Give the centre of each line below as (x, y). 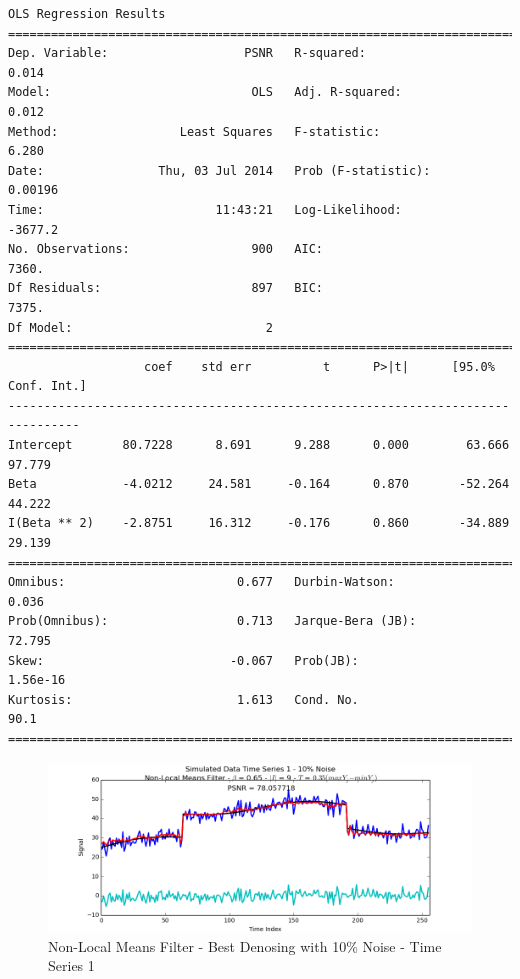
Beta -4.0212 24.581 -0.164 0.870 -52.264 (259, 484)
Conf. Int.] (47, 386)
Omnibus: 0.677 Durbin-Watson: (201, 582)
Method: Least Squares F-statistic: (194, 131)
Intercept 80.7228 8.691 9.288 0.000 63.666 (259, 445)
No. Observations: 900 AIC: (165, 249)
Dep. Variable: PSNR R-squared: (187, 53)
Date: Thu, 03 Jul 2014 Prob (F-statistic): (219, 170)
